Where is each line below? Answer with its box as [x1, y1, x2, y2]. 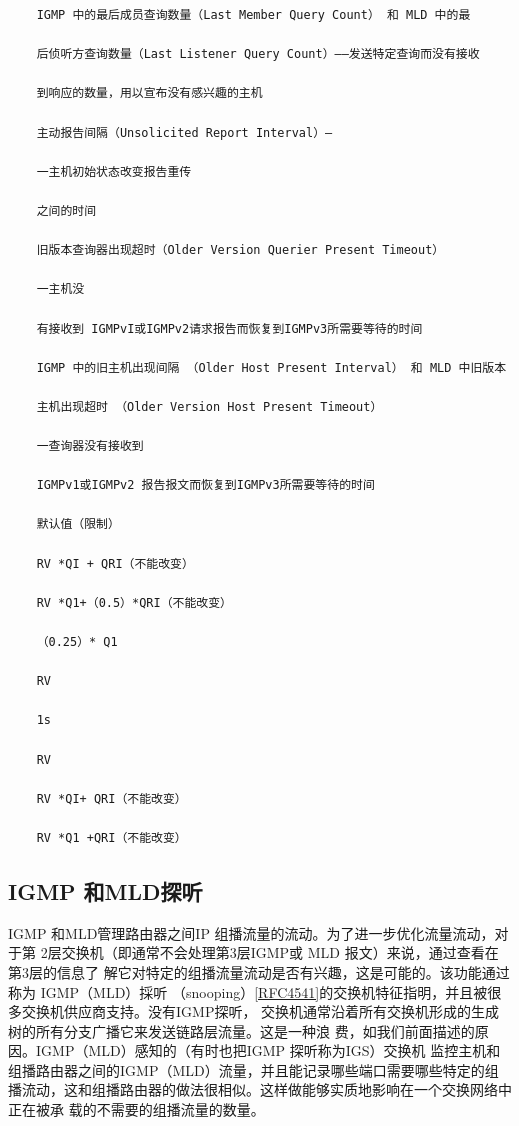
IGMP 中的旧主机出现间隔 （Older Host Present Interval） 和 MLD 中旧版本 [36, 360, 507, 375]
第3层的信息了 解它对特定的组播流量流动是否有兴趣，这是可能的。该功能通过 [8, 961, 510, 982]
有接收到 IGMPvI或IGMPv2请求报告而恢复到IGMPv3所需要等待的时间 [36, 321, 423, 336]
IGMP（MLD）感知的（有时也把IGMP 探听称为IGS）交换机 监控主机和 [35, 1040, 501, 1061]
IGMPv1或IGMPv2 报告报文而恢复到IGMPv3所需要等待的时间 [36, 478, 375, 493]
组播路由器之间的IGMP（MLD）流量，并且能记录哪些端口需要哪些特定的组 [8, 1059, 499, 1080]
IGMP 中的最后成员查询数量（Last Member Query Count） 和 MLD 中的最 [36, 8, 471, 22]
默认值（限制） [36, 517, 120, 532]
